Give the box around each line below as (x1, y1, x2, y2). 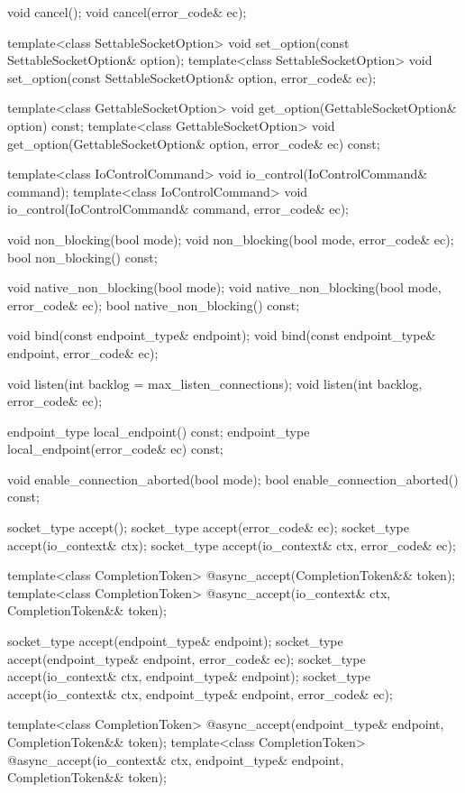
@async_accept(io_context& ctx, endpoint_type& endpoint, (7, 750, 344, 769)
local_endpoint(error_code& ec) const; (7, 439, 223, 458)
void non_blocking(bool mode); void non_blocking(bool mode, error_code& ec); (7, 229, 454, 248)
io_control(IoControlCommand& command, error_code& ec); (7, 199, 349, 218)
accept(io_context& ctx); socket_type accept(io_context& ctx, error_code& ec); (7, 535, 456, 554)
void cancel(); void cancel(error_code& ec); (7, 3, 247, 21)
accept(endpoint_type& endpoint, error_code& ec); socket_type (7, 649, 366, 668)
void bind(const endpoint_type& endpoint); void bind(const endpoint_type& (7, 326, 436, 345)
